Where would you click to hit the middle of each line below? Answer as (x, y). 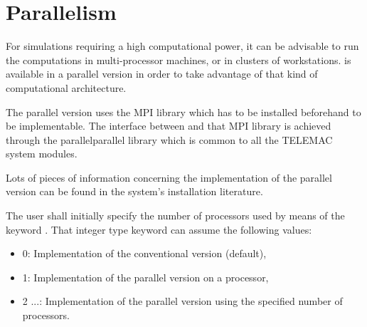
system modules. (42, 154)
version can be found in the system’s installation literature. (134, 191)
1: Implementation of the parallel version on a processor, (145, 277)
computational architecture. (66, 87)
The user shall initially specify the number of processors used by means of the (175, 216)
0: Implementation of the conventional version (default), (144, 253)
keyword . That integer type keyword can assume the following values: (159, 229)
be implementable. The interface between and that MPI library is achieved (169, 126)
